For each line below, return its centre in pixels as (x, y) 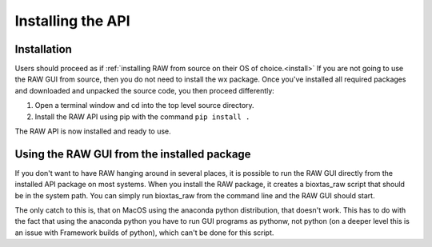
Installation (43, 49)
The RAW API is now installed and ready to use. (93, 131)
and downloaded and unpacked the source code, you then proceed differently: (145, 90)
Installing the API (73, 21)
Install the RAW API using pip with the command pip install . (142, 117)
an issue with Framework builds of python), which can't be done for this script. (144, 233)
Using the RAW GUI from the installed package (133, 154)
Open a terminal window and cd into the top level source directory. (145, 106)
